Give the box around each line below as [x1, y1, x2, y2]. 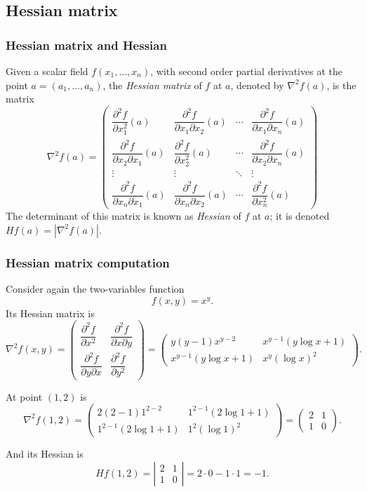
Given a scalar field [6, 64, 88, 78]
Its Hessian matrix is [6, 305, 95, 320]
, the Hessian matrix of [102, 77, 202, 92]
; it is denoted [269, 208, 330, 223]
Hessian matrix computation [6, 253, 170, 271]
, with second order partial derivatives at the [150, 64, 342, 78]
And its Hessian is [6, 446, 84, 461]
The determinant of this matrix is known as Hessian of [6, 208, 241, 223]
